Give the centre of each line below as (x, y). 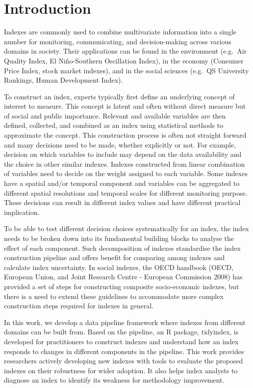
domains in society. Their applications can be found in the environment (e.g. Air (126, 51)
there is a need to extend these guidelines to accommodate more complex (114, 296)
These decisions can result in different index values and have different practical (122, 202)
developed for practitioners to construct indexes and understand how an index (121, 341)
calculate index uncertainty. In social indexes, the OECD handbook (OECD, (119, 267)
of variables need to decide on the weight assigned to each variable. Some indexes (126, 173)
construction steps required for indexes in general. (79, 306)
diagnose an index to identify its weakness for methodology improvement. (114, 380)
